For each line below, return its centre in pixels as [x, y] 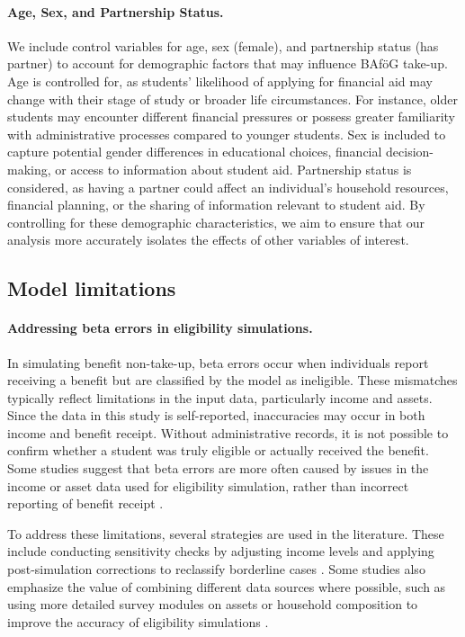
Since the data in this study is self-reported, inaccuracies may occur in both [216, 415]
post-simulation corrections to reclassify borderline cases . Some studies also [216, 569]
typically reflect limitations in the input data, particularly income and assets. [220, 397]
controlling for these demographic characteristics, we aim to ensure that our [216, 222]
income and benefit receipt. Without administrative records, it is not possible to [228, 432]
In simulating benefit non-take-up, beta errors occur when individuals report [218, 362]
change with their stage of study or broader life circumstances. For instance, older [232, 99]
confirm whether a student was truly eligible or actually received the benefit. [218, 450]
